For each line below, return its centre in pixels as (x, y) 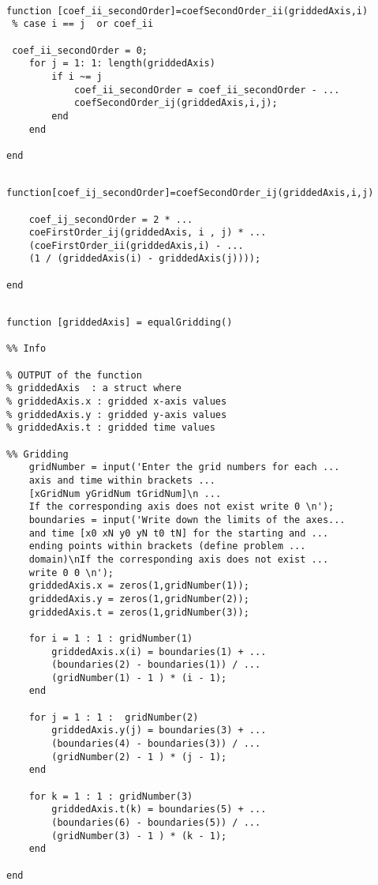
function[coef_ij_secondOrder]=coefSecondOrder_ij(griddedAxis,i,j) (190, 193)
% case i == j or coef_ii (83, 24)
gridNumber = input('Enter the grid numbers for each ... (184, 467)
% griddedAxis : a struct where (94, 388)
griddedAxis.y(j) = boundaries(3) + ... (159, 731)
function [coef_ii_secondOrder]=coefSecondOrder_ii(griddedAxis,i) (187, 11)
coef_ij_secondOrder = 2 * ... (111, 219)
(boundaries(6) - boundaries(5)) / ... (156, 823)
